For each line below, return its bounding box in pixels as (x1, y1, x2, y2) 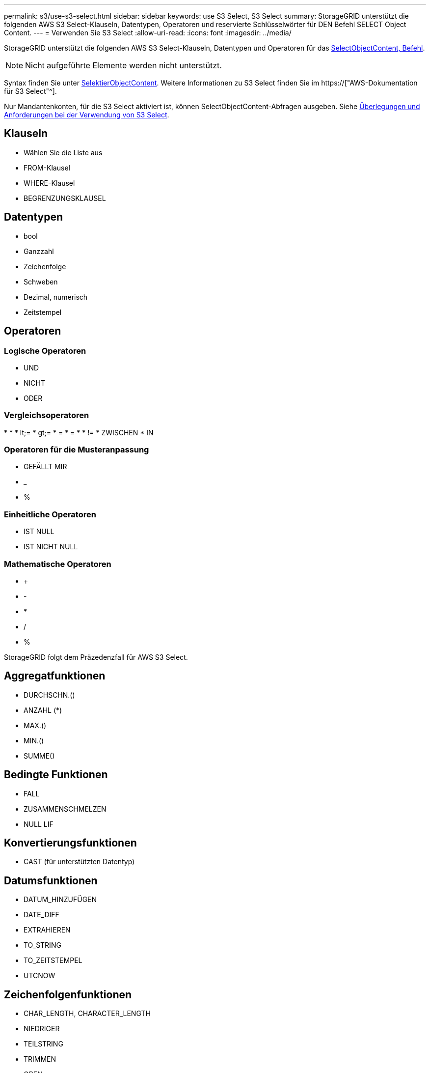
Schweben (24, 277, 58, 286)
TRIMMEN (24, 1055, 56, 1064)
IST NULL (24, 527, 54, 536)
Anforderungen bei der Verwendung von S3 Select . (4, 111, 169, 119)
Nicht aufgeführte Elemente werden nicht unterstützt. (25, 60, 222, 70)
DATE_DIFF (24, 910, 59, 919)
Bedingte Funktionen (4, 768, 108, 781)
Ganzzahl (24, 247, 54, 255)
